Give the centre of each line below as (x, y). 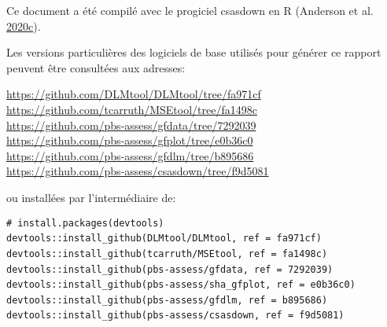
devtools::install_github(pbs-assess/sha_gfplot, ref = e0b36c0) (181, 285)
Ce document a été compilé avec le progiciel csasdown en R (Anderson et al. (190, 10)
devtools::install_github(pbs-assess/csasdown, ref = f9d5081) (175, 316)
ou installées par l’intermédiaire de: (91, 197)
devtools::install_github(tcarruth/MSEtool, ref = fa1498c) (167, 254)
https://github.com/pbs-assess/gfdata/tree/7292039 (131, 125)
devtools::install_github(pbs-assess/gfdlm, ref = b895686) (167, 300)
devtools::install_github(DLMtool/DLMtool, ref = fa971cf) (164, 239)
